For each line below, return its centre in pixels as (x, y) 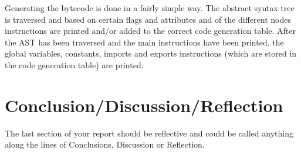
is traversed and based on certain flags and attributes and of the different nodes (148, 19)
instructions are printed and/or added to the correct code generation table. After (150, 31)
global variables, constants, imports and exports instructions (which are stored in (151, 53)
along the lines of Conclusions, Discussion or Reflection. (105, 144)
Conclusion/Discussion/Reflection (144, 105)
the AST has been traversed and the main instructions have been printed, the (144, 42)
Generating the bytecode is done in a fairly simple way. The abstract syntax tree (150, 8)
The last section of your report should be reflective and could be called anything (149, 133)
